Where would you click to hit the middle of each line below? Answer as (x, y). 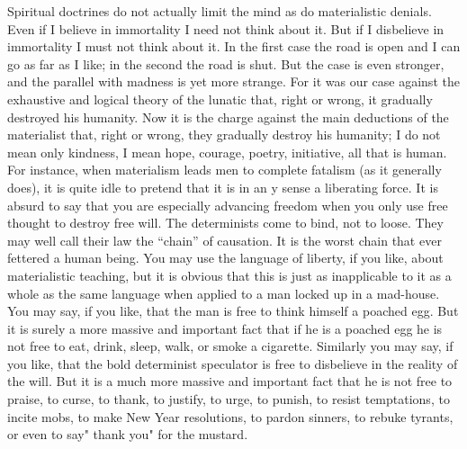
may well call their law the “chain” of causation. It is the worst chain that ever (225, 240)
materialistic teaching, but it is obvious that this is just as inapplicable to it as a (229, 275)
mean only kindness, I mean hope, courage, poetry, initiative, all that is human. (227, 152)
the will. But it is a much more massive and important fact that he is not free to (230, 381)
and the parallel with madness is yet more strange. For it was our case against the (233, 81)
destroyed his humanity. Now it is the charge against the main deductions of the (228, 117)
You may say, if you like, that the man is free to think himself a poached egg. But (233, 311)
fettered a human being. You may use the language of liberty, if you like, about (225, 258)
